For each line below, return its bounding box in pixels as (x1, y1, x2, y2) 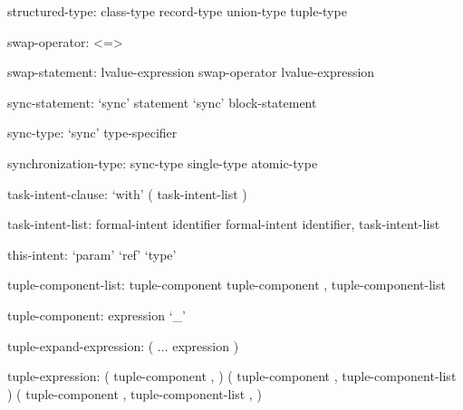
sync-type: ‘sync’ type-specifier (7, 123, 178, 142)
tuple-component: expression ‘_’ (7, 305, 186, 324)
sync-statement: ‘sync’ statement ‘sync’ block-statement (7, 92, 317, 111)
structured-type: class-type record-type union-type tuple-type (7, 2, 347, 20)
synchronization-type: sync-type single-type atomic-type (7, 153, 318, 172)
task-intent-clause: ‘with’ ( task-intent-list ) (7, 184, 247, 203)
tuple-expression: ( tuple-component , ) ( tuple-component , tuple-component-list (7, 367, 457, 386)
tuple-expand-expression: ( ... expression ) (7, 336, 239, 355)
